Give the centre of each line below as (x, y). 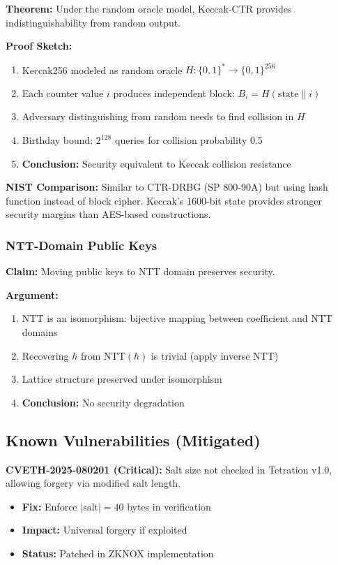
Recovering (45, 355)
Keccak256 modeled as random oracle (102, 69)
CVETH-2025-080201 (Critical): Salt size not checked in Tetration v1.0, (169, 469)
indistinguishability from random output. (93, 22)
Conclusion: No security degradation (103, 402)
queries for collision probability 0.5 (189, 140)
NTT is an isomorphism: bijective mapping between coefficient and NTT (177, 318)
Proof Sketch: (39, 46)
